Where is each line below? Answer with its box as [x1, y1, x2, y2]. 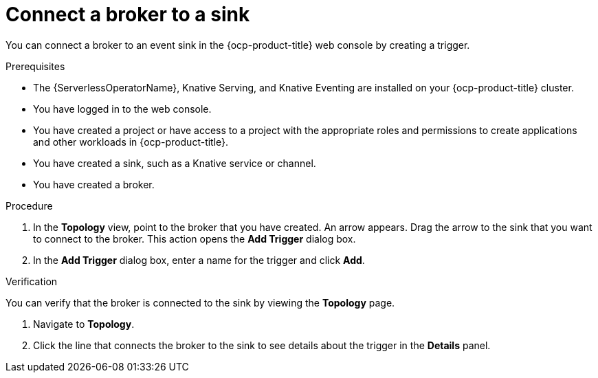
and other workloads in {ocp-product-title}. [33, 135, 229, 148]
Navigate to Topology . [33, 318, 135, 330]
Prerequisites [5, 60, 65, 72]
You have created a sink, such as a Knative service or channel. [33, 157, 316, 169]
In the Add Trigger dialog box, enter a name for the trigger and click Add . [33, 254, 365, 266]
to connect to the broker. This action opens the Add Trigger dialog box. [33, 232, 356, 245]
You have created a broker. [33, 178, 155, 190]
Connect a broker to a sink [5, 3, 250, 26]
